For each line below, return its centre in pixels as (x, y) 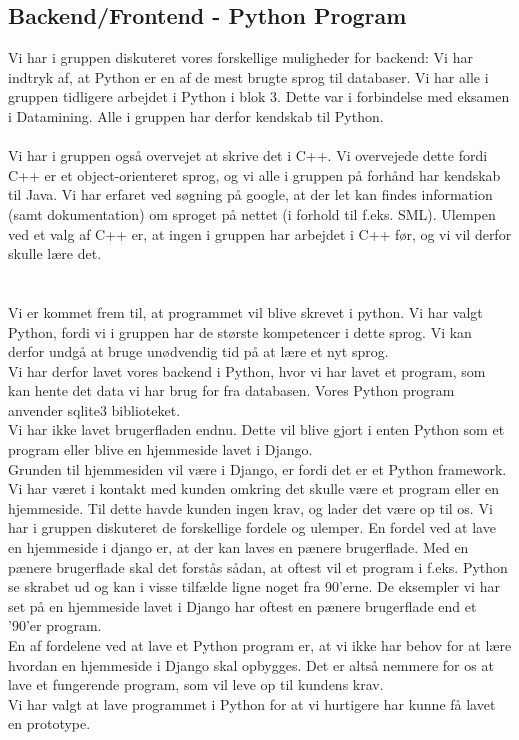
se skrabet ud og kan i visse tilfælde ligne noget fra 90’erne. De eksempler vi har (254, 586)
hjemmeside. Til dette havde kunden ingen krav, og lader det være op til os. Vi (250, 507)
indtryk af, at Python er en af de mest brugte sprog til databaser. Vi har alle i (248, 76)
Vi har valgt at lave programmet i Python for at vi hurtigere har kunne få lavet (252, 703)
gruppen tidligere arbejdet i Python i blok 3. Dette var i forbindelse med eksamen (259, 96)
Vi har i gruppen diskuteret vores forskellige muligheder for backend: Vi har (240, 57)
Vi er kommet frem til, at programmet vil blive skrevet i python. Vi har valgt (245, 311)
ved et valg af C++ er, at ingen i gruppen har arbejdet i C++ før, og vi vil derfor (260, 233)
